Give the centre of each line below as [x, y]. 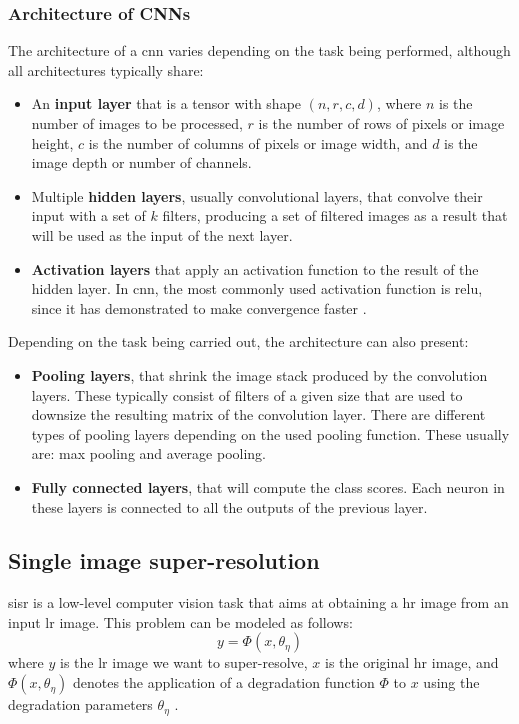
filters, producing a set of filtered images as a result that [335, 215]
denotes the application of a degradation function [223, 682]
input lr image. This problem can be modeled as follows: [180, 621]
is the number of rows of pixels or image [381, 123]
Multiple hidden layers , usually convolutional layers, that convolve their [257, 195]
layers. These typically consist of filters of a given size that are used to [247, 394]
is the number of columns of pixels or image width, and [258, 142]
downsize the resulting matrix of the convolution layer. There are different [258, 414]
